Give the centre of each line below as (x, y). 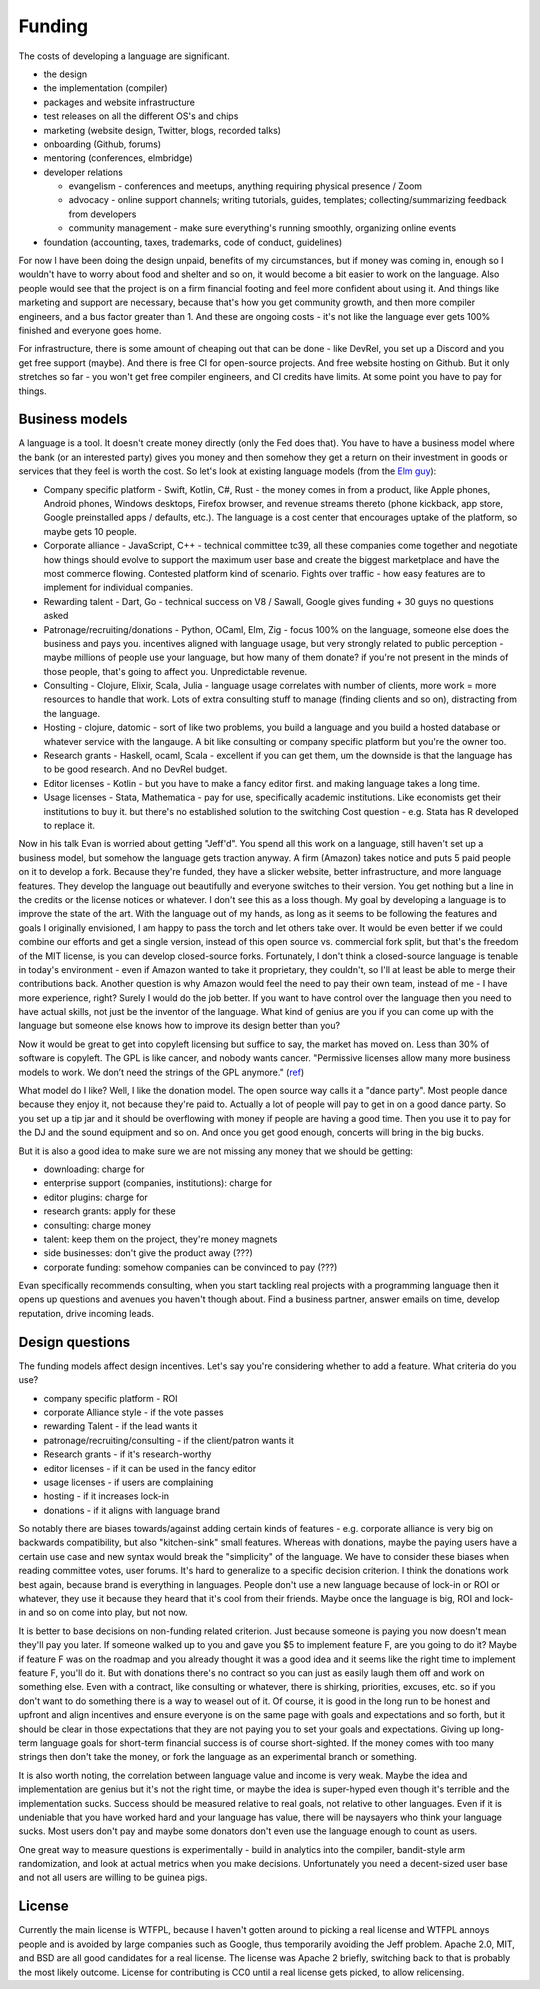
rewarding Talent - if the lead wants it (120, 1426)
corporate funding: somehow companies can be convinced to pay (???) (190, 1267)
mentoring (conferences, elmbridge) (118, 158)
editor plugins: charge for (96, 1197)
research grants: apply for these (110, 1211)
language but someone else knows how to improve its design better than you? (179, 1026)
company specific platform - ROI (110, 1398)
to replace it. (69, 825)
